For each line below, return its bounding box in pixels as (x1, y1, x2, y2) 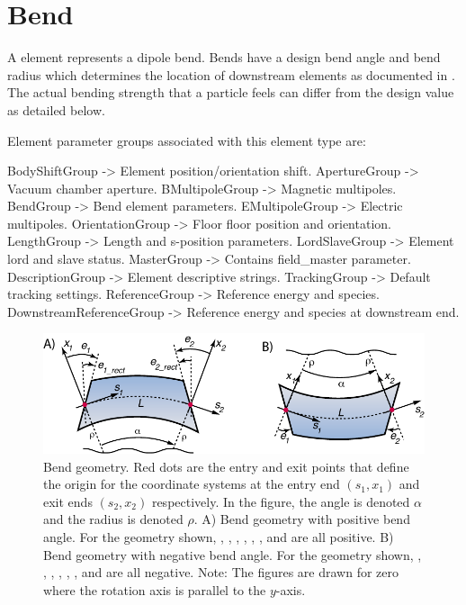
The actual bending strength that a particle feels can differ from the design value (7, 83, 454, 102)
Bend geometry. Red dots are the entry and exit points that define (43, 456, 409, 475)
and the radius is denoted (43, 510, 184, 528)
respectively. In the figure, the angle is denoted (151, 492, 410, 510)
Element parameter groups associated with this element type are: (7, 131, 366, 149)
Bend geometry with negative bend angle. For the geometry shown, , (43, 545, 422, 564)
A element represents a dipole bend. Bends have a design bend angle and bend (7, 48, 441, 67)
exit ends (43, 492, 93, 510)
